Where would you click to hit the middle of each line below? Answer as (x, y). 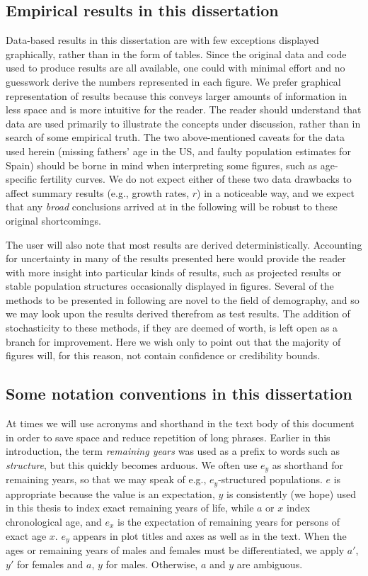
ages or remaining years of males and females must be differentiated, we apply (175, 549)
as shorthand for (308, 464)
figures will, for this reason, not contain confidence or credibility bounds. (163, 355)
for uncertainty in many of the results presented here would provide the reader (176, 258)
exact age (26, 535)
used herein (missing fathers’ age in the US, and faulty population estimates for (178, 151)
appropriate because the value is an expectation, (110, 493)
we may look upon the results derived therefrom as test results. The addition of (178, 314)
